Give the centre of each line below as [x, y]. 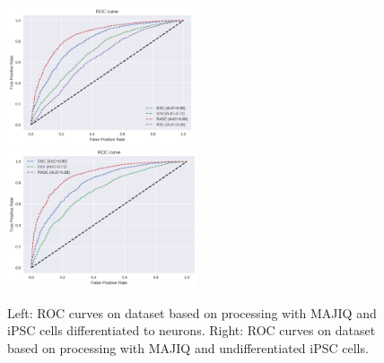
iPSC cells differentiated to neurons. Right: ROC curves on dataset [192, 330]
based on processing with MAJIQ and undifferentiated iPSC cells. [188, 348]
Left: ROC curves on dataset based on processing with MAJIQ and [192, 312]
